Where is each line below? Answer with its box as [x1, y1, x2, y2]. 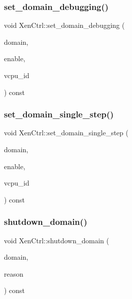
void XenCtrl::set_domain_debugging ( [4, 20, 125, 30]
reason [4, 268, 24, 279]
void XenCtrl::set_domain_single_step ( [4, 127, 129, 138]
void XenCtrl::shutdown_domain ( [4, 235, 109, 245]
